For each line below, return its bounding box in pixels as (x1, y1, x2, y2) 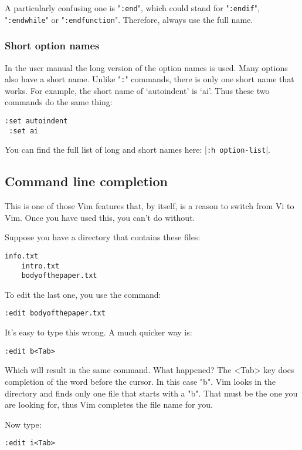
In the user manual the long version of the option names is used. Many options (5, 61, 288, 73)
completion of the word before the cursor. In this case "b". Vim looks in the (5, 375, 276, 387)
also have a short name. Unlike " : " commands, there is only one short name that (5, 73, 294, 85)
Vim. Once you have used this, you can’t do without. (5, 211, 195, 223)
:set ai (9, 126, 39, 135)
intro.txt (21, 261, 60, 270)
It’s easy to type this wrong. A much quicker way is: (5, 326, 192, 338)
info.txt (5, 251, 39, 260)
